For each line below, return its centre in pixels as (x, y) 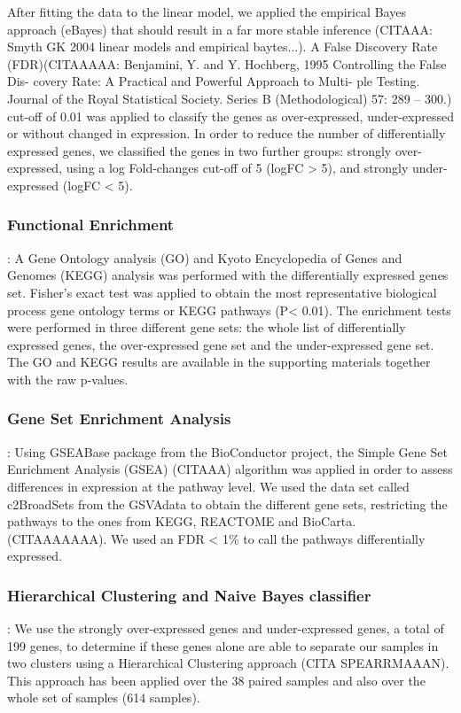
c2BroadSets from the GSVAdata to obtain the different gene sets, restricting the (227, 504)
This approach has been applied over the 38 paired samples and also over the (216, 680)
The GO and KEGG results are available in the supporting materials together (219, 362)
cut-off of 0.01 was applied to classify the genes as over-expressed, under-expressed (230, 116)
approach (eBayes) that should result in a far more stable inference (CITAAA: (220, 29)
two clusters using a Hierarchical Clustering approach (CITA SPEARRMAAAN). (228, 663)
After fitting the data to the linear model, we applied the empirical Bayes (207, 12)
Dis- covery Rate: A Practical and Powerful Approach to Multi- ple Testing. (214, 81)
